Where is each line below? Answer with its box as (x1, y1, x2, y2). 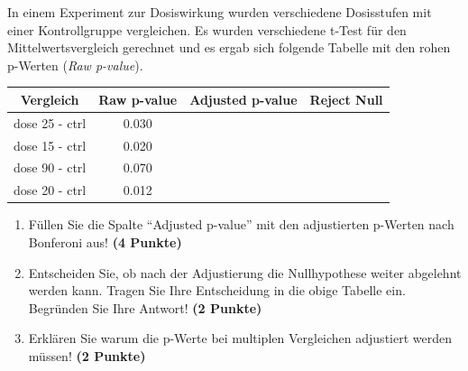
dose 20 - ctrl (14, 181, 87, 199)
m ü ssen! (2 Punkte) (28, 346, 146, 365)
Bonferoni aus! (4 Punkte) (28, 232, 182, 251)
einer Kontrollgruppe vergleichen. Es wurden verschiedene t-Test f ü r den (7, 20, 407, 39)
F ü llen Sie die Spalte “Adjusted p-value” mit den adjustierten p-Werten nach (28, 215, 454, 234)
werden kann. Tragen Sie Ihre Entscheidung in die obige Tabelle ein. (28, 281, 406, 300)
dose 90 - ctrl (14, 158, 87, 177)
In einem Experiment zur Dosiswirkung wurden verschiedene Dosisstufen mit (7, 3, 432, 21)
